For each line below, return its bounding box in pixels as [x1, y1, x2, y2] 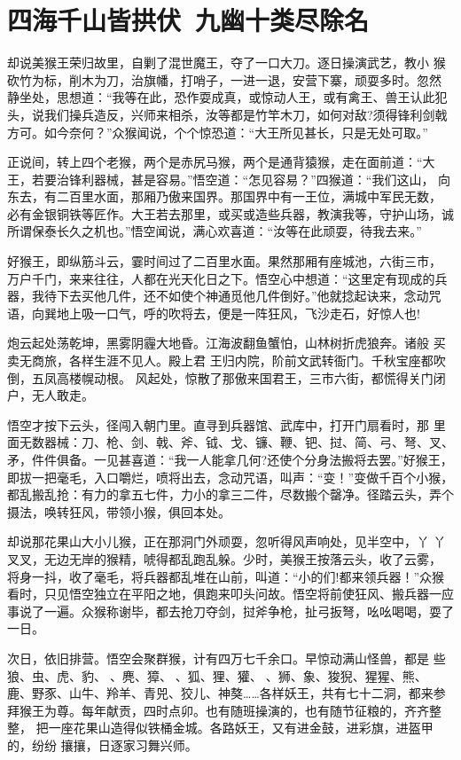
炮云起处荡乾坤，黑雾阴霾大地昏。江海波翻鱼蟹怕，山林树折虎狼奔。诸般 [7, 333, 429, 352]
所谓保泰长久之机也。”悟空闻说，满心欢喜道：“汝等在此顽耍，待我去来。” [7, 222, 422, 240]
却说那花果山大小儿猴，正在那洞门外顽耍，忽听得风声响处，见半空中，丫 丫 [7, 532, 446, 551]
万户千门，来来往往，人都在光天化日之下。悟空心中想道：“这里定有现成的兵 [7, 269, 448, 287]
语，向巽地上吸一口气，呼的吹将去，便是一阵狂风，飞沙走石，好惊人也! [7, 303, 420, 322]
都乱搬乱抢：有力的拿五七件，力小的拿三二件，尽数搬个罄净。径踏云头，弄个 [7, 485, 454, 504]
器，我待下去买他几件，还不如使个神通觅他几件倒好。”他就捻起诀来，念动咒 [7, 286, 441, 305]
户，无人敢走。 [7, 386, 94, 404]
